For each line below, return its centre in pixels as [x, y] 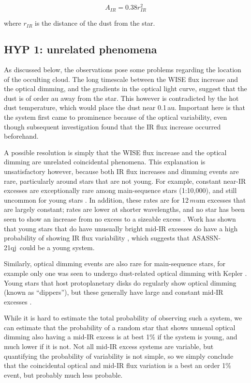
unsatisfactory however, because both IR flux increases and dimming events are [121, 171]
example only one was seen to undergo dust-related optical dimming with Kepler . [125, 273]
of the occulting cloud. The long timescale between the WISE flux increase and [121, 79]
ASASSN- [206, 238]
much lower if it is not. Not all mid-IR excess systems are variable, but [109, 346]
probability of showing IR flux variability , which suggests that [97, 238]
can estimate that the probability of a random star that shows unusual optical [120, 327]
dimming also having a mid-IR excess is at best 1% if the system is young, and [121, 337]
